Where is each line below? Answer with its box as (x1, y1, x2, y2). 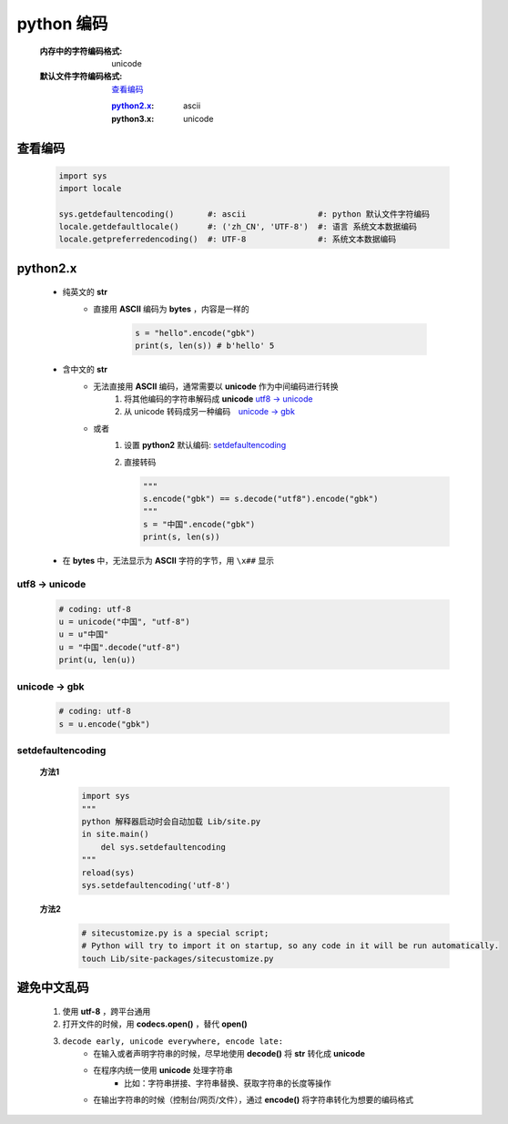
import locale (58, 183, 122, 193)
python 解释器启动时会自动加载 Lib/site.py (81, 816, 261, 827)
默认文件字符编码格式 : (39, 71, 123, 82)
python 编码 (16, 14, 108, 34)
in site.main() (81, 829, 149, 840)
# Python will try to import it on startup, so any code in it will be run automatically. (81, 941, 500, 951)
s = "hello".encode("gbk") (135, 328, 256, 338)
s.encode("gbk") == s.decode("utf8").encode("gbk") (142, 493, 379, 504)
